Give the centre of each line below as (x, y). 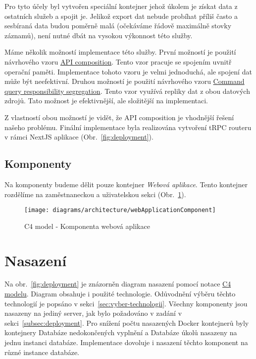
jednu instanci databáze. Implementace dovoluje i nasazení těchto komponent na (126, 342)
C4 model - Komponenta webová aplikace (87, 226)
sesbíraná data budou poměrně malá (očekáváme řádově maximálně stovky (118, 26)
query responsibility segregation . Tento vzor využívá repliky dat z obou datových (127, 91)
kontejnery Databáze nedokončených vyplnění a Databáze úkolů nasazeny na (121, 332)
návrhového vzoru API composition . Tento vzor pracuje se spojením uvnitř (118, 61)
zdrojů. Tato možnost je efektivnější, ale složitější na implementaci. (106, 101)
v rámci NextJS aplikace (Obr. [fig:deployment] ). (79, 137)
